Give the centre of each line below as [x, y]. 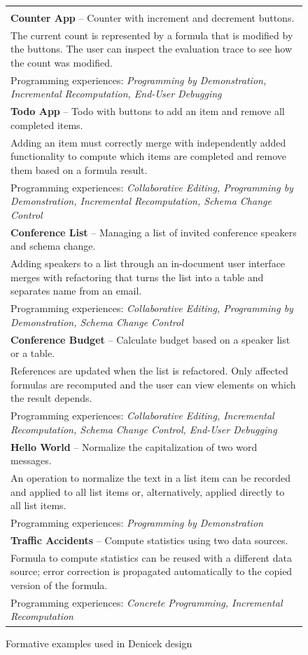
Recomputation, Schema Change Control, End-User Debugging [144, 429]
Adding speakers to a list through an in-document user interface [148, 263]
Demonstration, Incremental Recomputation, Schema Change [141, 201]
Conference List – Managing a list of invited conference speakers [154, 232]
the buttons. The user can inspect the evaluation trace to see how [152, 49]
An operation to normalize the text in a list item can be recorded [150, 478]
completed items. [47, 124]
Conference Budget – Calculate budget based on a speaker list [150, 339]
